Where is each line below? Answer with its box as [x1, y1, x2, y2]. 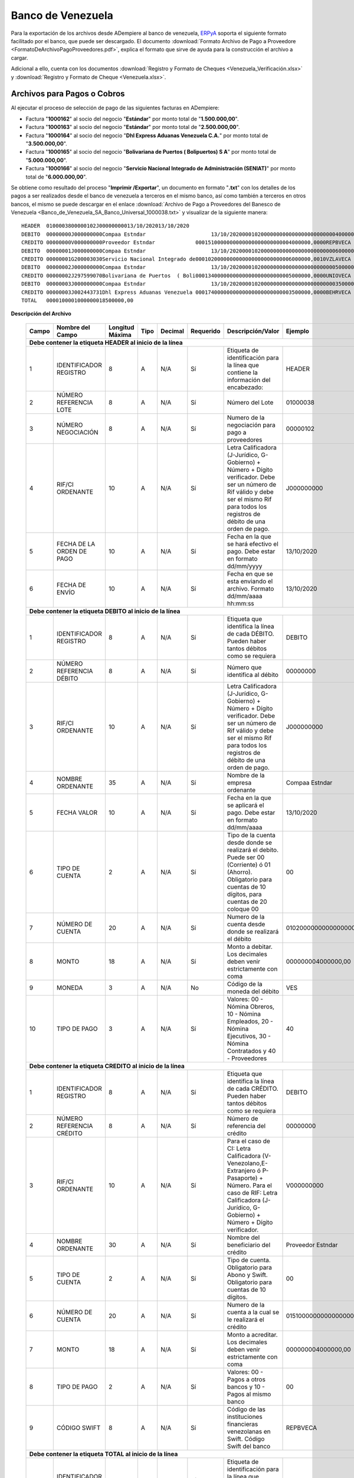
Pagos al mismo [227, 1390, 271, 1398]
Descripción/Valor [227, 327, 280, 335]
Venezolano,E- [227, 1159, 268, 1167]
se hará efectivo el [227, 540, 278, 548]
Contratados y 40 [227, 1046, 276, 1055]
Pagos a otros [227, 1375, 265, 1383]
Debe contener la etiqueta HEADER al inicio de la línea [29, 338, 183, 346]
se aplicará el [227, 801, 264, 809]
